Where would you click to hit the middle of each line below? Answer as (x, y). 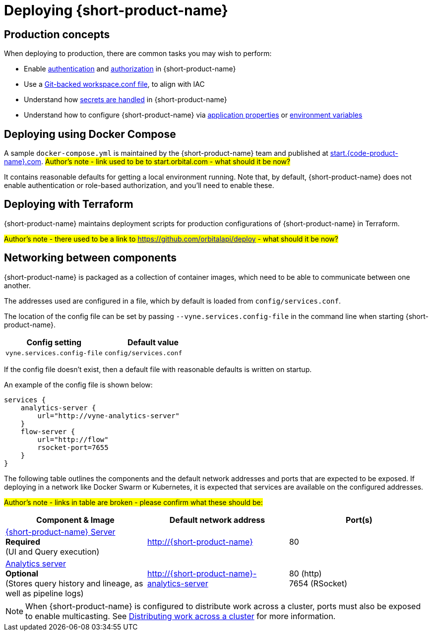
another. (17, 285)
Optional (22, 573)
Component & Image (75, 520)
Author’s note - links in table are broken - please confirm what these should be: (133, 502)
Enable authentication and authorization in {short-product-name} (130, 69)
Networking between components (91, 258)
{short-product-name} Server (61, 532)
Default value (153, 342)
